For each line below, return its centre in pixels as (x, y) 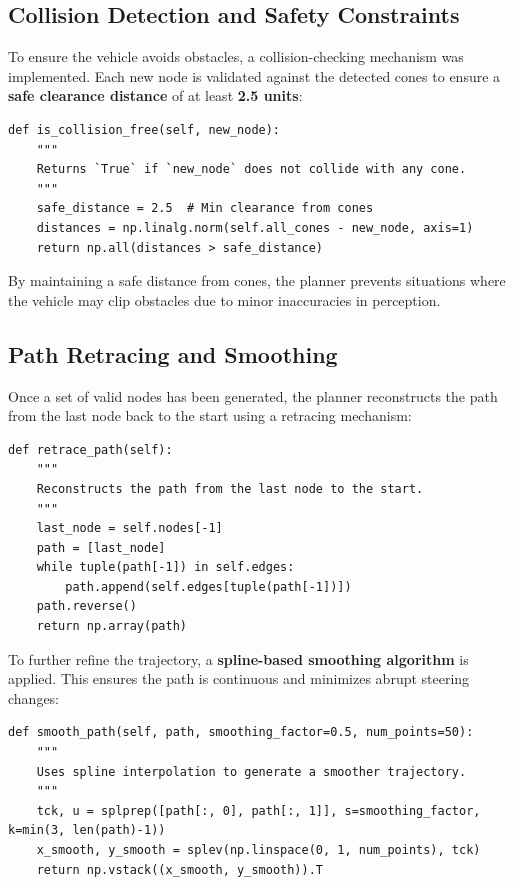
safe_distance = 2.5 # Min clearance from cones (205, 208)
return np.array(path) (111, 626)
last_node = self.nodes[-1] (129, 528)
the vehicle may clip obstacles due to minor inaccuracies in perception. (224, 299)
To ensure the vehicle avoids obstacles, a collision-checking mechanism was (236, 56)
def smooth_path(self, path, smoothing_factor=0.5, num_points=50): (241, 732)
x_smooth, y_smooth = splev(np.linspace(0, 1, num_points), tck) (258, 850)
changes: (34, 697)
